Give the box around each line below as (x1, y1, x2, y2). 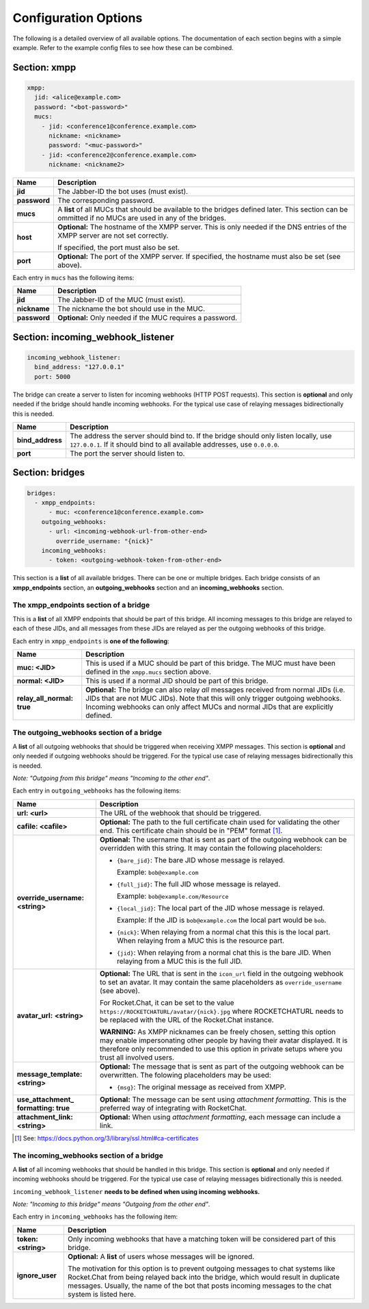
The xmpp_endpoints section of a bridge (12, 600, 150, 610)
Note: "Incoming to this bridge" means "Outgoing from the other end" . (12, 1200, 210, 1208)
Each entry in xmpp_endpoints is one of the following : (12, 637, 170, 645)
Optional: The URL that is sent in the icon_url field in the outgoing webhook (99, 969, 344, 978)
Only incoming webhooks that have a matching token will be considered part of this (67, 1234, 336, 1243)
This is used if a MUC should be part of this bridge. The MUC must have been (85, 658, 336, 668)
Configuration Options (12, 10, 143, 25)
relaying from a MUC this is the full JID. (116, 956, 243, 966)
